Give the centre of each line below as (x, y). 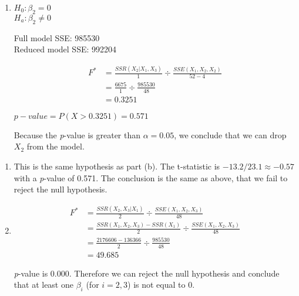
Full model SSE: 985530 (57, 37)
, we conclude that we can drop (230, 134)
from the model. (56, 146)
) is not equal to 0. (161, 285)
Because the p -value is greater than (77, 134)
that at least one (43, 285)
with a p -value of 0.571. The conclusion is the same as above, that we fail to (151, 177)
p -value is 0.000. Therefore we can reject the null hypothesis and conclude (147, 273)
